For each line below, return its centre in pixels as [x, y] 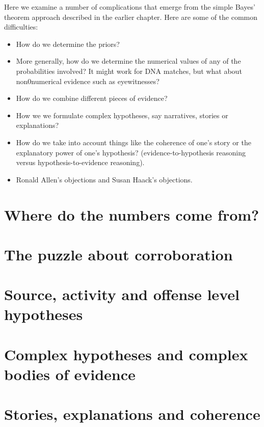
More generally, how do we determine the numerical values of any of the [128, 61]
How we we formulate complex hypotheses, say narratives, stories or [122, 115]
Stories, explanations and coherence [132, 414]
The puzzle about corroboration [118, 254]
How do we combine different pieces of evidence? [92, 98]
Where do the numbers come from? [132, 214]
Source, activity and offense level [122, 294]
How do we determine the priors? [68, 44]
